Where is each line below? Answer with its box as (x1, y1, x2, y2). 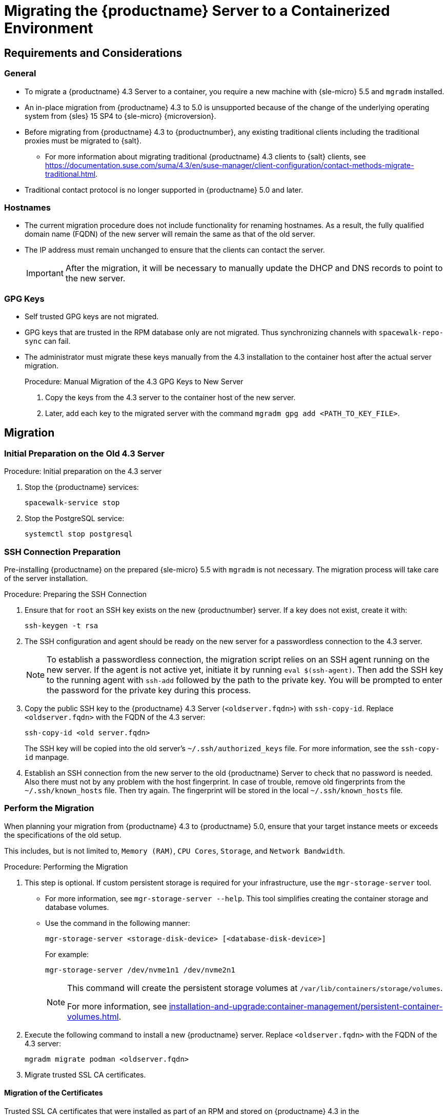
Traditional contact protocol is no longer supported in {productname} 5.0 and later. (25, 185, 303, 194)
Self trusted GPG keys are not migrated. (25, 312, 159, 321)
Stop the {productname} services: (25, 483, 139, 492)
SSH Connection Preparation (4, 546, 121, 557)
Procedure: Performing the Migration (4, 862, 128, 871)
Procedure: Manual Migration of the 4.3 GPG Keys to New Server (25, 377, 243, 386)
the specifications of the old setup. (4, 830, 121, 839)
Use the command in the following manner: (45, 918, 190, 927)
